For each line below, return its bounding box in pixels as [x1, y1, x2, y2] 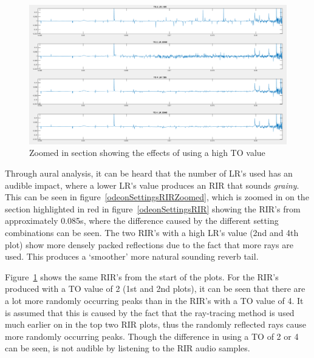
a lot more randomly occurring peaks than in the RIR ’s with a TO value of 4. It [5, 294, 304, 306]
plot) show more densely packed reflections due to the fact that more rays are [5, 238, 293, 251]
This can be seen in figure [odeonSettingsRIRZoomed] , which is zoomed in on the [5, 191, 309, 203]
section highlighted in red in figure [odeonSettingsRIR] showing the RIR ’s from [5, 202, 301, 215]
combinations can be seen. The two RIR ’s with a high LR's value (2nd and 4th [5, 226, 299, 238]
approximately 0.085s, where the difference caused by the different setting [5, 214, 279, 227]
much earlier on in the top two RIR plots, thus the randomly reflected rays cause [5, 318, 306, 331]
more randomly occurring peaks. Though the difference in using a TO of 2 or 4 [5, 329, 299, 342]
